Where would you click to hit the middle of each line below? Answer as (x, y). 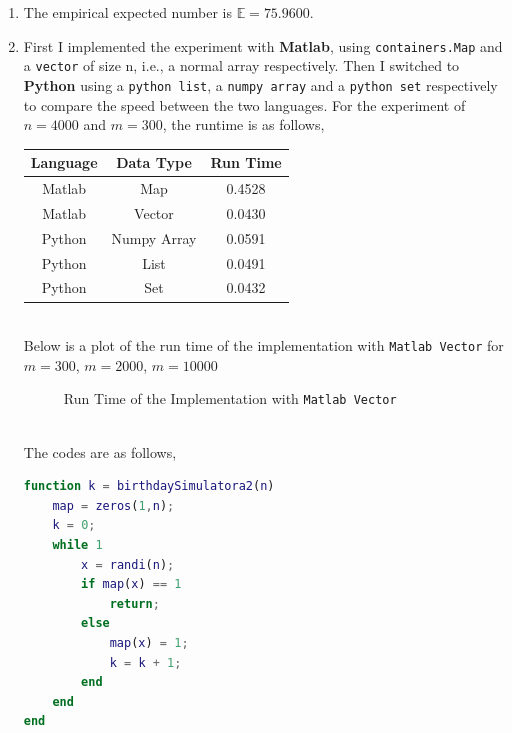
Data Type (154, 162)
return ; (134, 603)
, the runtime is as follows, (243, 124)
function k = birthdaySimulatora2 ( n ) (149, 486)
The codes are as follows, (100, 451)
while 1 (77, 545)
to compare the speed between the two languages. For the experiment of (244, 104)
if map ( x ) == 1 (131, 584)
